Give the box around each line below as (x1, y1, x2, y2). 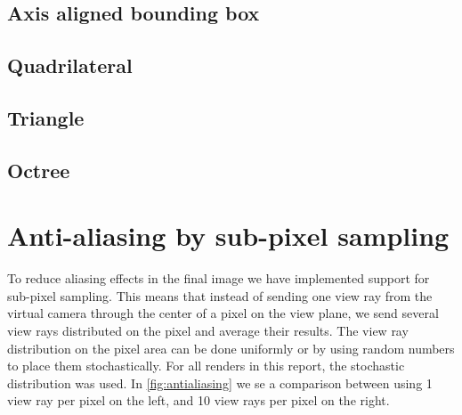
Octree (7, 156, 70, 183)
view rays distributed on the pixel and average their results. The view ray (7, 321, 409, 340)
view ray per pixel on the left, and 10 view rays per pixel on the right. (7, 391, 390, 410)
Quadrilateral (7, 52, 133, 79)
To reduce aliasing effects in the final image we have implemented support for (7, 269, 430, 288)
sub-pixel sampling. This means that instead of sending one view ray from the (7, 286, 433, 305)
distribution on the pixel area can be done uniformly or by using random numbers (7, 338, 455, 357)
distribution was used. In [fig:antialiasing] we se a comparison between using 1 (7, 373, 433, 392)
